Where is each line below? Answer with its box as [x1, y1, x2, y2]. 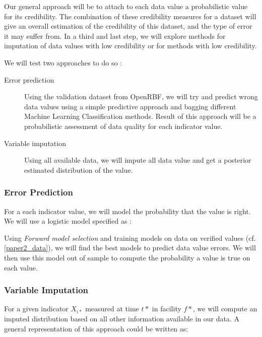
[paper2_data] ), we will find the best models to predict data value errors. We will [4, 242, 256, 253]
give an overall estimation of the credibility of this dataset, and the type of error [4, 21, 252, 31]
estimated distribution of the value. [24, 164, 133, 175]
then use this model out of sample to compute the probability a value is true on [4, 252, 250, 262]
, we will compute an [193, 303, 257, 314]
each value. [4, 262, 38, 273]
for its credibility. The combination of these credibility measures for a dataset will [4, 11, 256, 21]
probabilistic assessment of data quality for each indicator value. [24, 120, 223, 131]
